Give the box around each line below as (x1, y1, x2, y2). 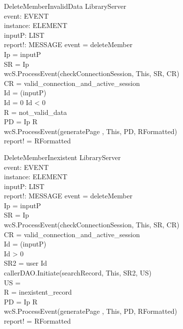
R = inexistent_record (4, 287, 72, 297)
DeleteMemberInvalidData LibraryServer (4, 1, 127, 11)
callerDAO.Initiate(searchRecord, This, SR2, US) (4, 268, 152, 278)
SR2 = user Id (4, 258, 47, 268)
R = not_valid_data (4, 107, 67, 117)
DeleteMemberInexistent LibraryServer (4, 152, 121, 162)
